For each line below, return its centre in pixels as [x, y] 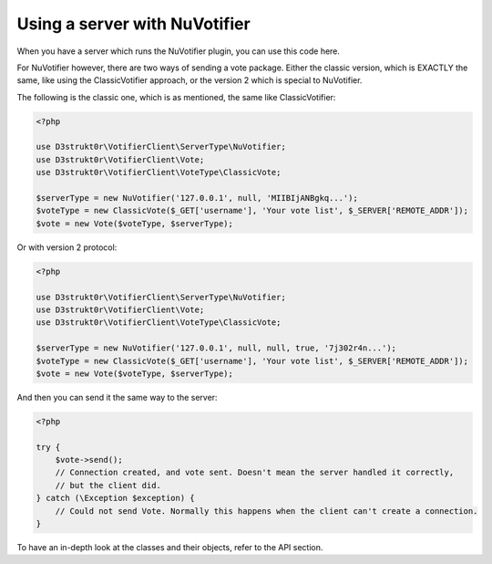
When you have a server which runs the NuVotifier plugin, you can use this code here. [179, 51]
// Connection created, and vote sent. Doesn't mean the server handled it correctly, [255, 473]
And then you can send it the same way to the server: [117, 397]
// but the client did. [108, 485]
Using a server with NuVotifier [133, 24]
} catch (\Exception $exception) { [115, 498]
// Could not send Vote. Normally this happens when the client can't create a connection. [266, 511]
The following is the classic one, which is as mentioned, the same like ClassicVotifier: [176, 97]
